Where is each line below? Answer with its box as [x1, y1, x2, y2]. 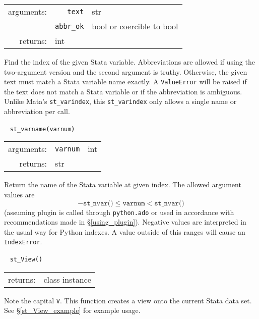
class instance [43, 273, 91, 285]
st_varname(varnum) [10, 125, 75, 133]
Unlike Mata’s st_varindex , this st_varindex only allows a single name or [4, 96, 237, 107]
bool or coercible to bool [92, 20, 178, 32]
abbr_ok [55, 22, 84, 30]
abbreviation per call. [4, 106, 70, 117]
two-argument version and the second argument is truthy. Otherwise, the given [4, 66, 247, 77]
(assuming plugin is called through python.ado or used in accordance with [4, 206, 234, 217]
